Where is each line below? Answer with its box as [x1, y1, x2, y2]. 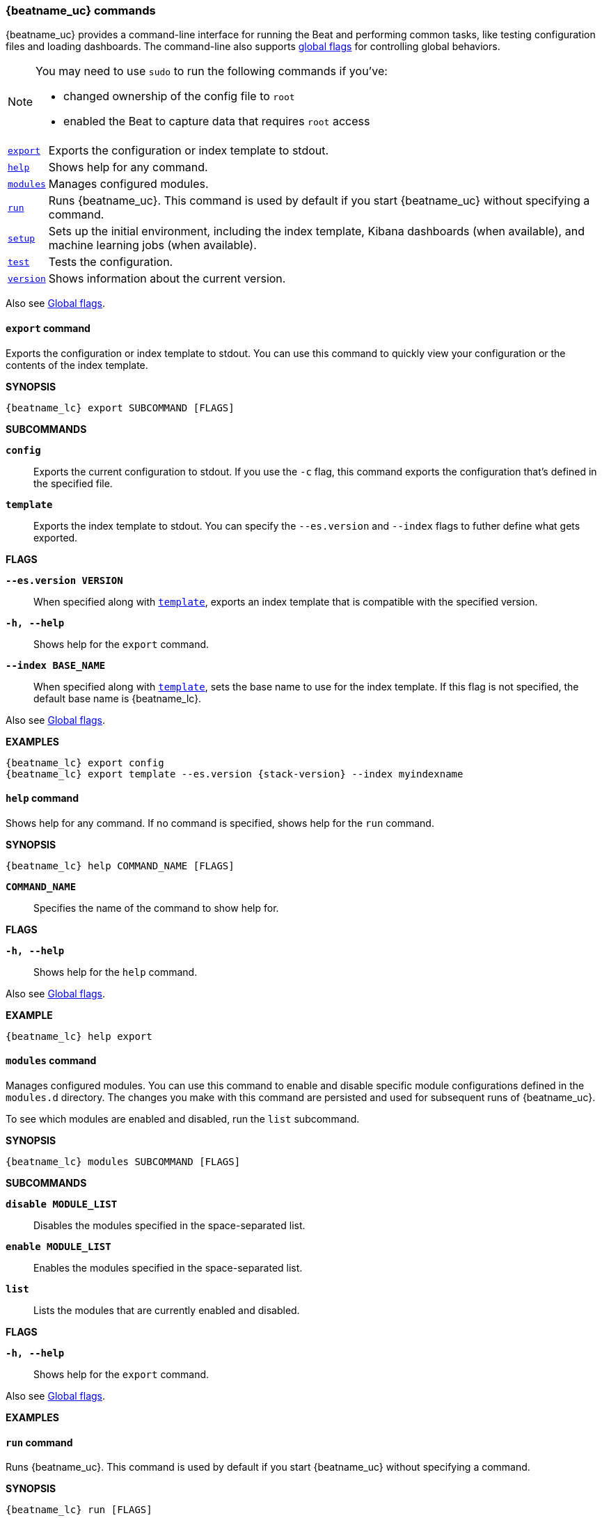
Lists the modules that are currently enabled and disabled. [33, 1304, 300, 1317]
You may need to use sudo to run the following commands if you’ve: [35, 64, 388, 79]
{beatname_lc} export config [6, 757, 164, 768]
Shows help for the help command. [33, 965, 198, 978]
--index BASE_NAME [6, 659, 106, 671]
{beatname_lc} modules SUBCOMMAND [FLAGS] [6, 1156, 241, 1168]
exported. [33, 531, 78, 544]
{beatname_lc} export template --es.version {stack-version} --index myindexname [6, 768, 464, 780]
